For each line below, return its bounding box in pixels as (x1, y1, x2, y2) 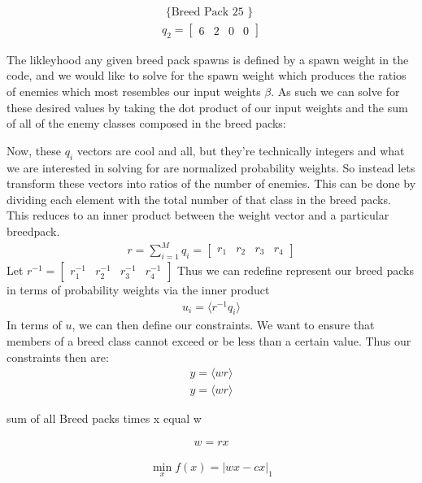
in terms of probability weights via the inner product (7, 281, 270, 298)
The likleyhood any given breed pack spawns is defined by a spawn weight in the (7, 50, 409, 67)
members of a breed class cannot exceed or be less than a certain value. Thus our (7, 333, 411, 350)
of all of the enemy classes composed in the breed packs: (7, 115, 286, 132)
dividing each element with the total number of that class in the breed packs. (7, 190, 391, 207)
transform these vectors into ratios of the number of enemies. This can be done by (7, 175, 416, 192)
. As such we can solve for (271, 83, 400, 100)
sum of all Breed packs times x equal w (7, 410, 202, 427)
